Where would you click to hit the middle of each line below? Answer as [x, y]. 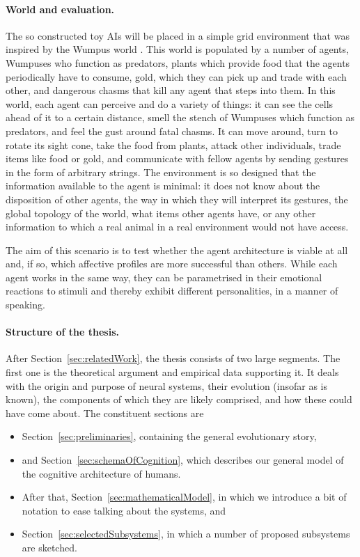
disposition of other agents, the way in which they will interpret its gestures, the [177, 199]
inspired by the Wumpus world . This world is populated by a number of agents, [177, 49]
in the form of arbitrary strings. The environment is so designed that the [161, 172]
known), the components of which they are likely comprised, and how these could [179, 399]
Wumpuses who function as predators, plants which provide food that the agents [178, 62]
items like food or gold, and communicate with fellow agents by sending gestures [177, 158]
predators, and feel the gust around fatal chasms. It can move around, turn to [172, 131]
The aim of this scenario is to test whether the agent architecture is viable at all [177, 250]
